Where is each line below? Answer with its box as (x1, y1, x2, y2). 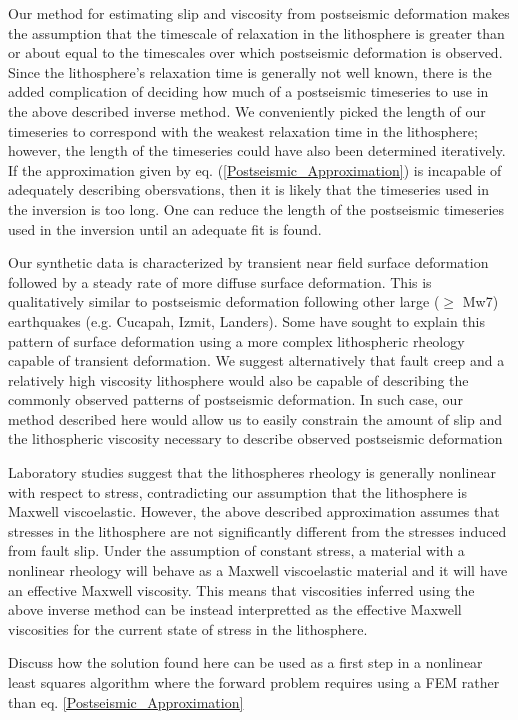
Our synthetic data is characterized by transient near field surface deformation (8, 252, 489, 273)
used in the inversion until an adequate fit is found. (8, 218, 322, 239)
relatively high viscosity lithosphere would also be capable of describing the (8, 369, 469, 390)
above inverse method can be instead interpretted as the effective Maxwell (8, 599, 462, 620)
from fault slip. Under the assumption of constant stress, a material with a (8, 540, 465, 561)
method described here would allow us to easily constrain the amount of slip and (8, 408, 503, 429)
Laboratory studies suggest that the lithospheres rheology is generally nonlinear (8, 462, 496, 483)
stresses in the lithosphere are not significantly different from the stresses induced (8, 520, 507, 541)
